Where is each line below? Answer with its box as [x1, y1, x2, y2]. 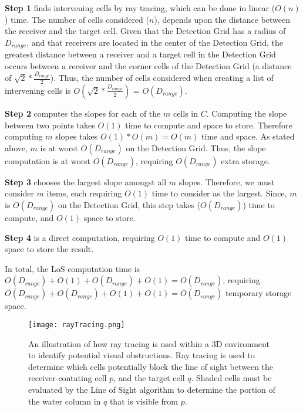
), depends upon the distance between [154, 13, 290, 25]
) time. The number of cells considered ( [5, 13, 149, 25]
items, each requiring [46, 187, 122, 199]
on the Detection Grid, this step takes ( [58, 198, 201, 210]
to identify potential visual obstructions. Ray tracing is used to [28, 349, 255, 361]
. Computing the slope [206, 107, 287, 119]
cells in [173, 107, 198, 119]
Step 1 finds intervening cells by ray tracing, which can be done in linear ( [5, 2, 275, 13]
